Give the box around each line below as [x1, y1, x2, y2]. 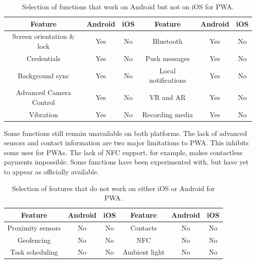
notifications [149, 75, 186, 85]
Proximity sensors [7, 222, 61, 232]
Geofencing [17, 234, 51, 245]
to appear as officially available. [4, 166, 99, 177]
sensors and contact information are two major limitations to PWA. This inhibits [4, 137, 249, 148]
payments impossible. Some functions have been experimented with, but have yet [4, 157, 249, 167]
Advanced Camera [16, 87, 71, 98]
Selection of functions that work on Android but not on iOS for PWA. [22, 1, 234, 11]
